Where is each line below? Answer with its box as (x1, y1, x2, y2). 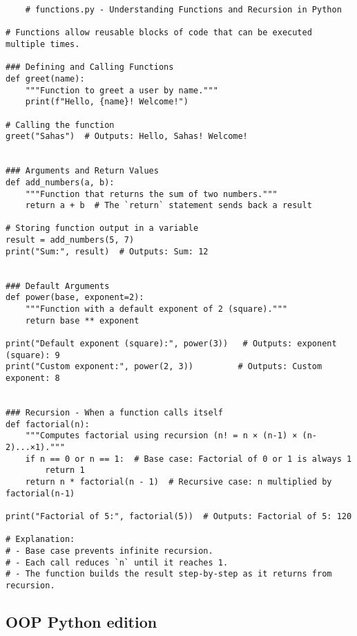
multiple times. (6, 39, 80, 49)
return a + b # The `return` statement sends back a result (25, 200, 312, 211)
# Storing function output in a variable (6, 223, 199, 234)
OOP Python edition (6, 610, 157, 632)
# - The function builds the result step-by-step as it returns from (6, 569, 332, 579)
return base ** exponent (25, 315, 139, 326)
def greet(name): (6, 73, 85, 84)
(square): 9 (6, 350, 60, 360)
